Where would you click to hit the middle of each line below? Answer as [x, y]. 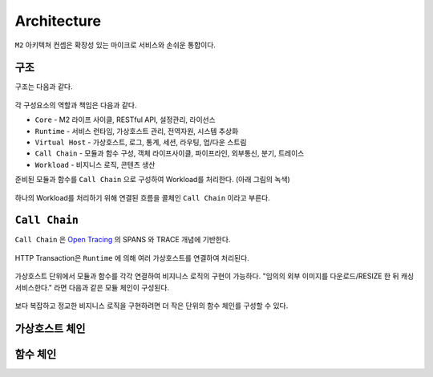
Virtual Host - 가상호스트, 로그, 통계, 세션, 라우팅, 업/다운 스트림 [141, 142]
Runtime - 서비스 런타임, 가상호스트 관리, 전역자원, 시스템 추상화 [137, 131]
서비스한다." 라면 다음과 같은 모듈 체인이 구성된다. [92, 287]
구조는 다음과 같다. [44, 87]
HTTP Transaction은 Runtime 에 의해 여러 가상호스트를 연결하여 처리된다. [132, 257]
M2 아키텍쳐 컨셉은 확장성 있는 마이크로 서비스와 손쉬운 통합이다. [115, 45]
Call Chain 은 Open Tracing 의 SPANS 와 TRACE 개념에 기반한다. [123, 240]
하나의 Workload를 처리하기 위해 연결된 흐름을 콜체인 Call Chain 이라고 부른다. [142, 197]
